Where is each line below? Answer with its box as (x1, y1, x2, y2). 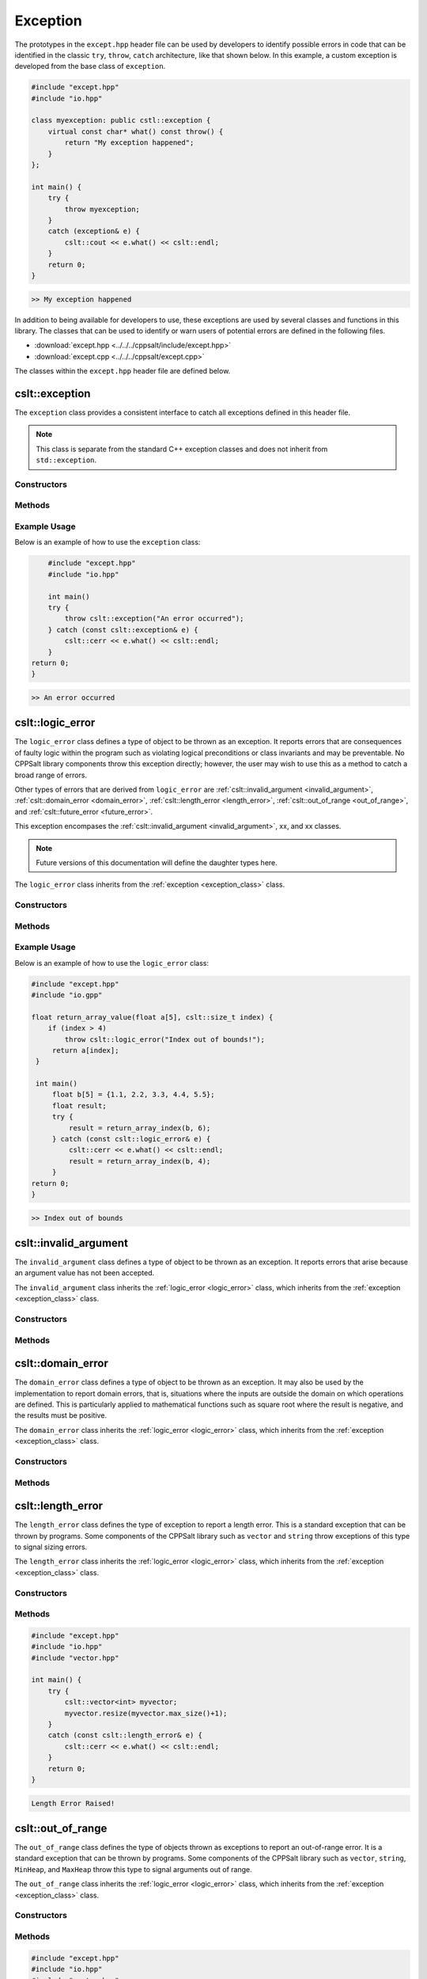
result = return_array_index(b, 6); (68, 1123, 211, 1132)
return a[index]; (51, 1046, 119, 1054)
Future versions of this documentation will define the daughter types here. (36, 857, 278, 867)
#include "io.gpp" (31, 990, 103, 999)
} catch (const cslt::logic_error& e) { (51, 1134, 211, 1144)
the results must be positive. (14, 1411, 107, 1420)
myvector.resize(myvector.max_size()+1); (64, 1708, 228, 1718)
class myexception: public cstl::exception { (31, 116, 211, 125)
